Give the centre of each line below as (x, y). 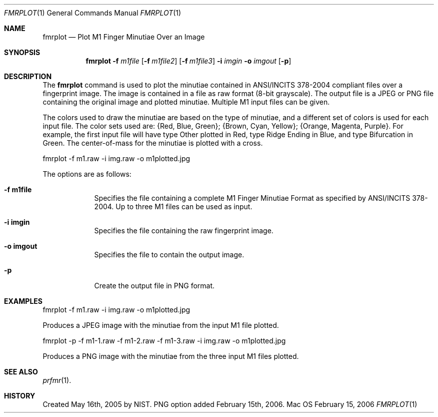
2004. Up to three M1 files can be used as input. (173, 206)
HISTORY (20, 396)
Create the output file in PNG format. (154, 286)
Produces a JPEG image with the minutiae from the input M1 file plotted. (161, 325)
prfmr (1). (57, 380)
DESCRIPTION (28, 76)
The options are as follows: (87, 174)
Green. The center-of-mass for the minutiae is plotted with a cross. (153, 143)
